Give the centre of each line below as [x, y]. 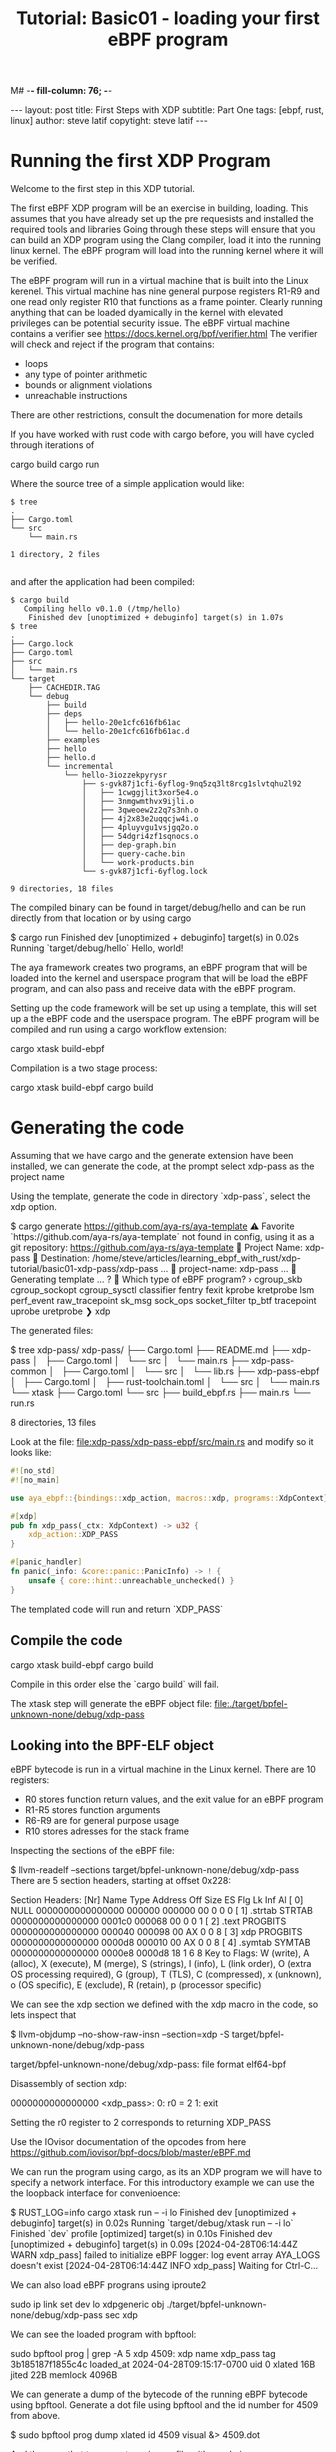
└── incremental [80, 767]
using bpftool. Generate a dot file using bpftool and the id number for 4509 [164, 2405]
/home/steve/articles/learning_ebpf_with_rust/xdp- [196, 1258]
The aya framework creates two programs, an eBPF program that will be [159, 968]
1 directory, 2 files [55, 555]
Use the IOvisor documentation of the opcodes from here [128, 2142]
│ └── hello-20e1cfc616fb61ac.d [118, 732]
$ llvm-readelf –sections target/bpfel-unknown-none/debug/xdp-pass [155, 1870]
